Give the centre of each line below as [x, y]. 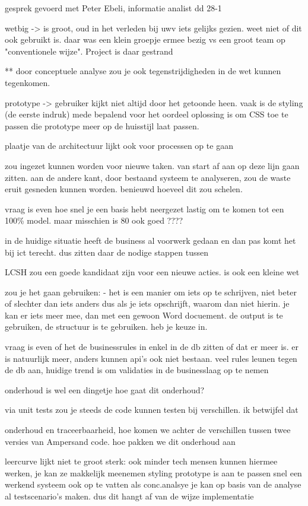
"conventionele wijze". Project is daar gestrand [89, 51]
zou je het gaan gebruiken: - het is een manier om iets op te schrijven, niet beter [151, 292]
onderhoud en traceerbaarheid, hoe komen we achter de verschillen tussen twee [148, 430]
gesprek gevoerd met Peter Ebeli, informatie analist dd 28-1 [113, 8]
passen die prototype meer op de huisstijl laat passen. [102, 125]
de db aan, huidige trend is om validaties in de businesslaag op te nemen [137, 370]
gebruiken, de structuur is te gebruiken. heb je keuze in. [106, 327]
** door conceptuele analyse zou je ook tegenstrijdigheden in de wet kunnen [143, 71]
